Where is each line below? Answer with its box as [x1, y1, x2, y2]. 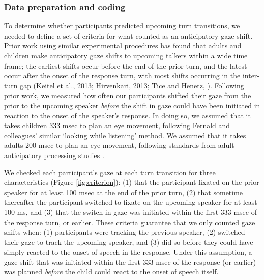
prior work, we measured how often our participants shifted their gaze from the [4, 90, 251, 101]
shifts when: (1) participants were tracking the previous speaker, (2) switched [4, 227, 245, 237]
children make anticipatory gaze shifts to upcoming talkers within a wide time [4, 50, 248, 60]
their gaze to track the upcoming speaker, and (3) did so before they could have [4, 236, 253, 247]
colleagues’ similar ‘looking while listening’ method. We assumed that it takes [4, 130, 246, 140]
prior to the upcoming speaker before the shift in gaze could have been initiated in [4, 100, 260, 110]
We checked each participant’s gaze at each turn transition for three [4, 167, 216, 177]
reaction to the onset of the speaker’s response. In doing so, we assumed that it [4, 110, 251, 120]
